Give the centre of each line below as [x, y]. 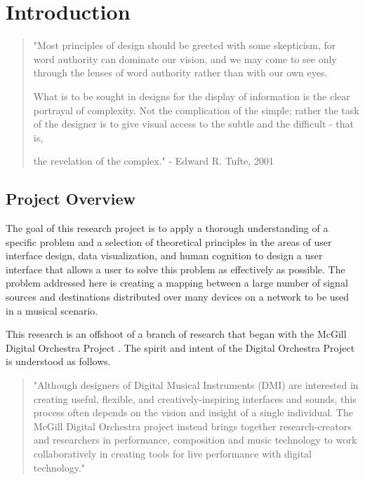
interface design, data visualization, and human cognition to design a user [164, 255]
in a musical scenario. [52, 310]
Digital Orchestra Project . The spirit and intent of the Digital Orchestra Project [180, 347]
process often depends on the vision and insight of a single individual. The [193, 412]
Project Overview [71, 199]
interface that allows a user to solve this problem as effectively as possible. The [175, 269]
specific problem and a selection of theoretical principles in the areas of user [169, 241]
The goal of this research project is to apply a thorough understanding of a [167, 228]
